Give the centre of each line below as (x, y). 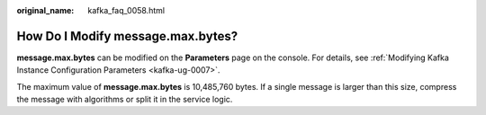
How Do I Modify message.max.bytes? (127, 36)
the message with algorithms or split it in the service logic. (125, 100)
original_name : (45, 10)
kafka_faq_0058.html (126, 10)
